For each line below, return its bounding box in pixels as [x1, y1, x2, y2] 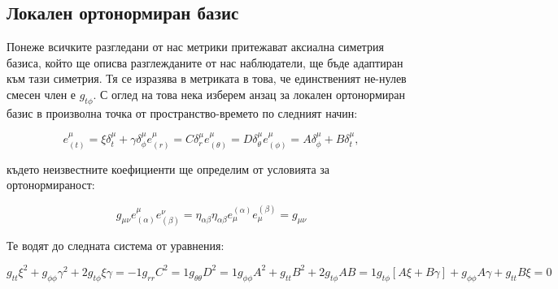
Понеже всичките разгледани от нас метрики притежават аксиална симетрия [7, 38, 384, 55]
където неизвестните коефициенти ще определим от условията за [7, 160, 330, 177]
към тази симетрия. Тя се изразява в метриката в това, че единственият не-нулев [7, 70, 407, 87]
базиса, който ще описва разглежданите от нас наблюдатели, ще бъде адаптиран [7, 54, 403, 71]
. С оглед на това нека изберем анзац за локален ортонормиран [93, 85, 405, 102]
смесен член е [7, 85, 76, 102]
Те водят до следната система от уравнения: [7, 236, 225, 253]
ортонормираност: [7, 176, 95, 193]
